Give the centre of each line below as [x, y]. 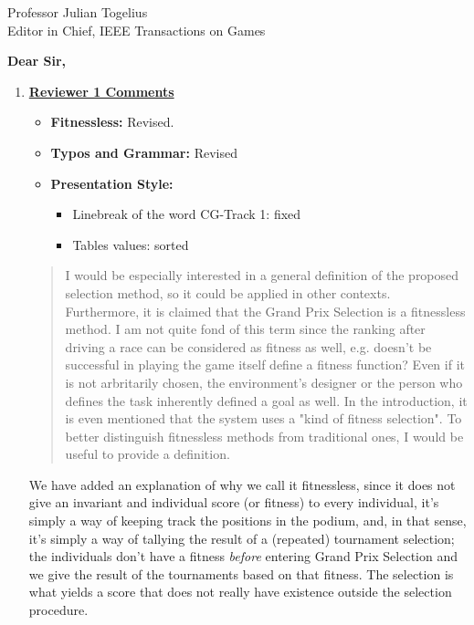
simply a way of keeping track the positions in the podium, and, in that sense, [248, 521]
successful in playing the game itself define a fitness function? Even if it [265, 365]
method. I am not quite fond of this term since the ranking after [245, 329]
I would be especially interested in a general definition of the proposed [262, 275]
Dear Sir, [37, 61]
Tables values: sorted [131, 244]
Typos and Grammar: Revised [144, 152]
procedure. [58, 610]
